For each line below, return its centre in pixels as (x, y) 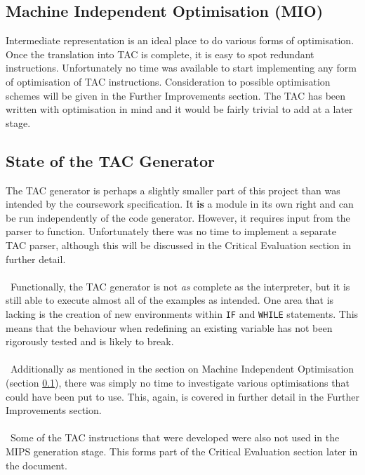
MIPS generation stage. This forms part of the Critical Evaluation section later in (182, 451)
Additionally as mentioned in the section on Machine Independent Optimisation (182, 369)
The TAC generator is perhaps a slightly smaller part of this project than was (173, 190)
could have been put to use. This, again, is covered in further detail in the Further (182, 396)
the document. (36, 465)
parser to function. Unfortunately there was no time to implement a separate (171, 231)
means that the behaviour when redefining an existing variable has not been (169, 327)
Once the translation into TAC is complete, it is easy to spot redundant (160, 54)
